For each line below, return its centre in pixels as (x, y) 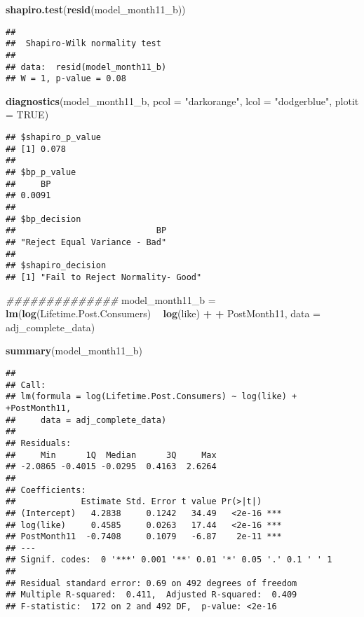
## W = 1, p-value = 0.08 (66, 79)
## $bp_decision (43, 219)
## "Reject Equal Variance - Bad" (86, 242)
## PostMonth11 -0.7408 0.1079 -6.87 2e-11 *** (144, 537)
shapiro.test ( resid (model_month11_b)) (96, 9)
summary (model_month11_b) (74, 351)
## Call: (26, 385)
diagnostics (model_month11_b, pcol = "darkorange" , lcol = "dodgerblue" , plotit (182, 100)
